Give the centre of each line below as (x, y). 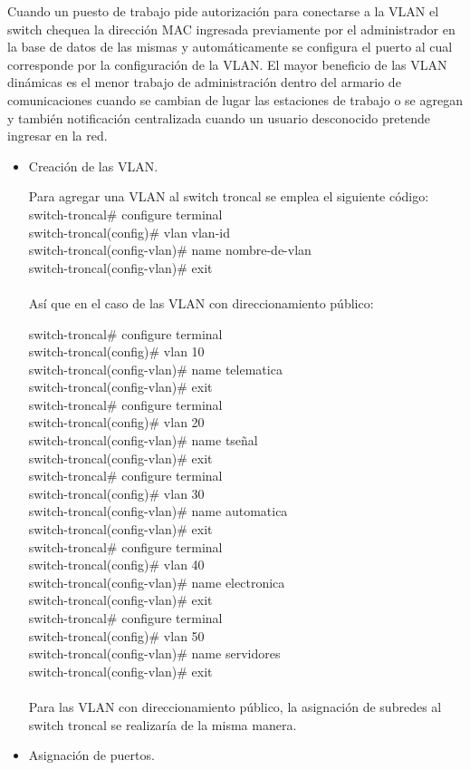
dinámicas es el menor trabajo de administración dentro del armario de (204, 82)
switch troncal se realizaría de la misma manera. (163, 724)
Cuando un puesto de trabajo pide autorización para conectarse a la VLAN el (223, 11)
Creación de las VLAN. (93, 166)
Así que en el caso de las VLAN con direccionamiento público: (201, 302)
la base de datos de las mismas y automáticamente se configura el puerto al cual (230, 47)
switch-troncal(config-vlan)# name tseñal (143, 440)
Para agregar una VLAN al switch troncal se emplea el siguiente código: (229, 196)
